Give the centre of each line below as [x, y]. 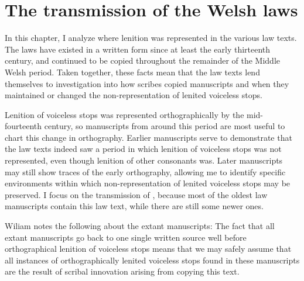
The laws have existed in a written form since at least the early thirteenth [138, 49]
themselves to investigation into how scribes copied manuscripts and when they [147, 83]
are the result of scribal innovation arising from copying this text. [122, 271]
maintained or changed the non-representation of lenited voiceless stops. [134, 95]
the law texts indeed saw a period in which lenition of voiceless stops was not [143, 149]
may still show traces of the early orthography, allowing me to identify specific [145, 171]
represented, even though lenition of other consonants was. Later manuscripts [144, 160]
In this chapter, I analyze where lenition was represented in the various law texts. [151, 38]
